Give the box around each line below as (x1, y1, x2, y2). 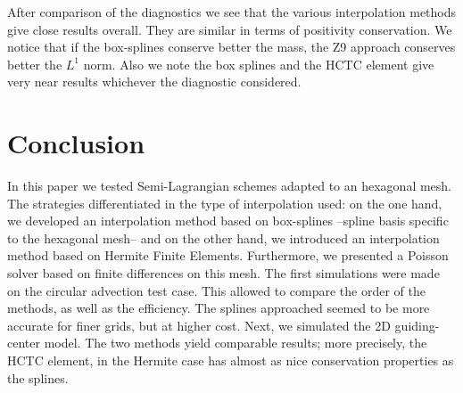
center (7, 333, 40, 352)
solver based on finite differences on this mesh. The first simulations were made (7, 264, 440, 282)
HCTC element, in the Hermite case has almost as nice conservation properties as (7, 351, 454, 370)
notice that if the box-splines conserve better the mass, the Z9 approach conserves (7, 37, 456, 56)
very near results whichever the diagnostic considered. (7, 72, 302, 91)
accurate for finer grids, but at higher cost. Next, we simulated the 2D (7, 315, 391, 334)
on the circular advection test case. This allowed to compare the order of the (7, 281, 426, 299)
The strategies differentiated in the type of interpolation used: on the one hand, (7, 193, 442, 212)
